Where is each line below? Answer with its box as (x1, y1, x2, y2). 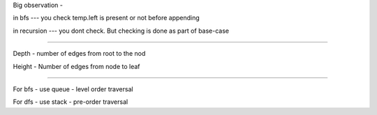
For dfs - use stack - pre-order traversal (13, 98, 128, 106)
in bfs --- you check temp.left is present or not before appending (13, 14, 200, 22)
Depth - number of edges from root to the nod (13, 49, 146, 58)
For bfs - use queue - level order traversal (13, 84, 133, 93)
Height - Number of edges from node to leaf (13, 62, 140, 70)
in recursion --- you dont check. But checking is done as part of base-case (13, 26, 230, 35)
